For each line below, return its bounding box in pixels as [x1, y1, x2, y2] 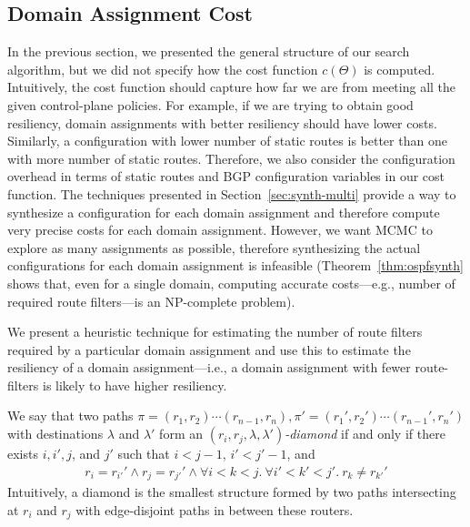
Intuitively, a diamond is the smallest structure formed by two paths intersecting [7, 482, 456, 502]
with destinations [7, 424, 104, 443]
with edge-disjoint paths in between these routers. [75, 500, 354, 519]
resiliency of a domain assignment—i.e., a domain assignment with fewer [7, 358, 411, 377]
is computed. [364, 59, 435, 78]
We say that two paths [7, 406, 134, 425]
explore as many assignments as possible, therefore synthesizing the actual [7, 238, 421, 257]
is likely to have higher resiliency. [43, 375, 227, 394]
